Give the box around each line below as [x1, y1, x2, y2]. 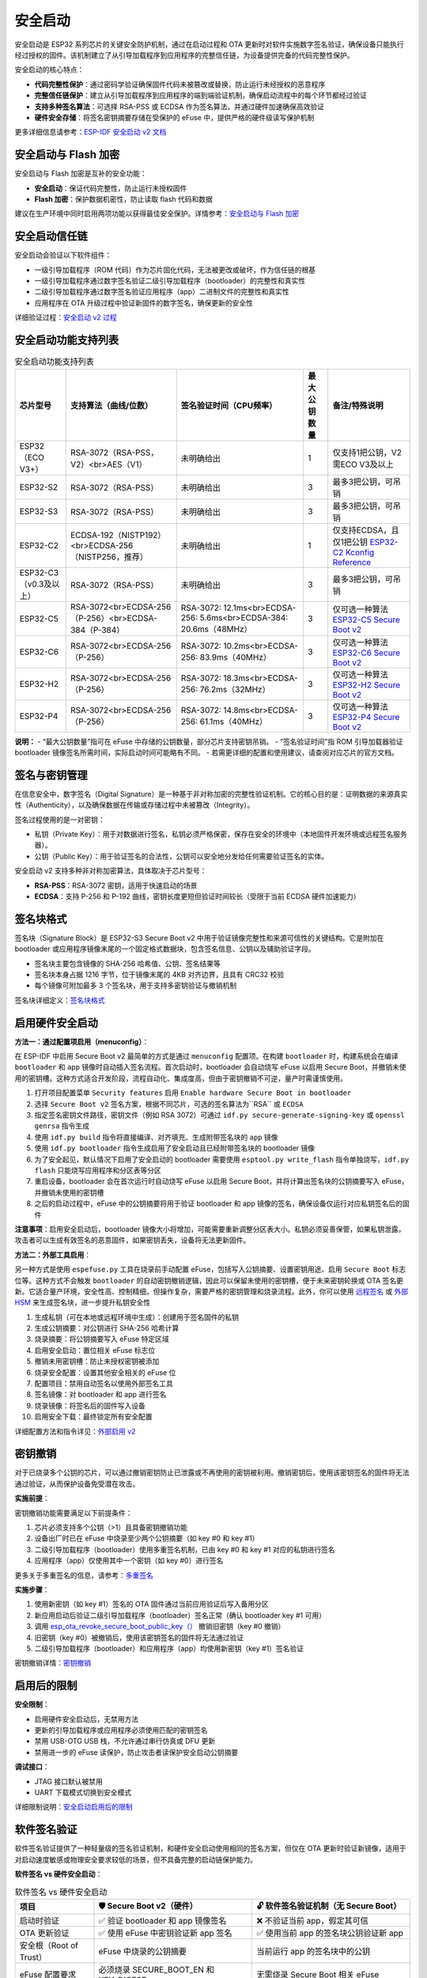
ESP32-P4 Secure [332, 711, 400, 722]
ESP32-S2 [19, 481, 59, 492]
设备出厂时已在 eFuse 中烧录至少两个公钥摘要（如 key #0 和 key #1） [34, 1533, 259, 1543]
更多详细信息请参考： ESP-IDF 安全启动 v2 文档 [14, 127, 167, 137]
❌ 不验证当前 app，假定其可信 [256, 1915, 368, 1926]
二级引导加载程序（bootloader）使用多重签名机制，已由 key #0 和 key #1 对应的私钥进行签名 [34, 1544, 335, 1554]
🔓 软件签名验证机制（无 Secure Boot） [256, 1900, 402, 1911]
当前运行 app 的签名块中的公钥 [256, 1946, 371, 1957]
